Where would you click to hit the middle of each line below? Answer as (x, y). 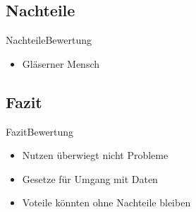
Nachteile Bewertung (49, 40)
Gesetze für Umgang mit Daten (90, 178)
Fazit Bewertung (40, 131)
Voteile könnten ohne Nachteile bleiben (106, 202)
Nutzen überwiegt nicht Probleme (95, 155)
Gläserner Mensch (61, 63)
